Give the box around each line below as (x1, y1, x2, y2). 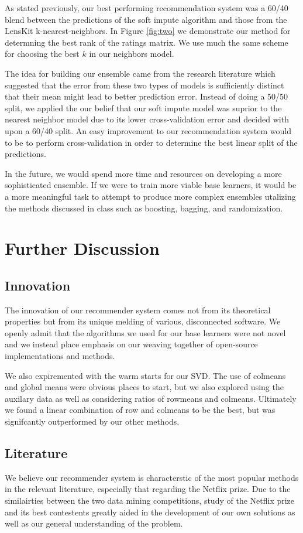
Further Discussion (5, 236, 160, 260)
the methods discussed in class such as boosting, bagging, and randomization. (5, 201, 283, 214)
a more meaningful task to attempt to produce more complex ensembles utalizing (5, 190, 296, 202)
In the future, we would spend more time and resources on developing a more (5, 167, 282, 179)
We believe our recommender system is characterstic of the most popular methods (5, 471, 299, 483)
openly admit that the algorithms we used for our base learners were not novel (5, 326, 286, 339)
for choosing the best (5, 47, 80, 60)
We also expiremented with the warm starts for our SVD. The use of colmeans (5, 369, 286, 381)
